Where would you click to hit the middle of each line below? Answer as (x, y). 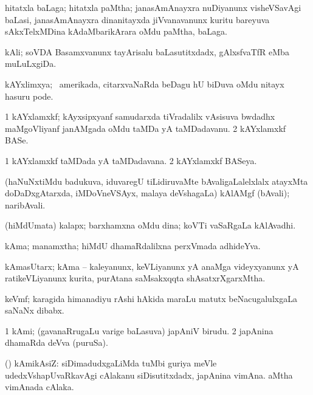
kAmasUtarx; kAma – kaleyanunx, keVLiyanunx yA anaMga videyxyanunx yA (152, 266)
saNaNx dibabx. (35, 310)
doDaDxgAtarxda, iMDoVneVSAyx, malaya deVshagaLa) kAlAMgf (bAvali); (147, 193)
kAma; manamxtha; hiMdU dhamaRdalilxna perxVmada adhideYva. (133, 245)
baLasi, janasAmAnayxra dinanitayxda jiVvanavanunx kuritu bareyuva (137, 19)
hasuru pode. (29, 96)
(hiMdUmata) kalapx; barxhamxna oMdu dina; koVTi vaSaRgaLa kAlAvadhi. (150, 225)
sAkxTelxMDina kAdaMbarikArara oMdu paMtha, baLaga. (116, 31)
